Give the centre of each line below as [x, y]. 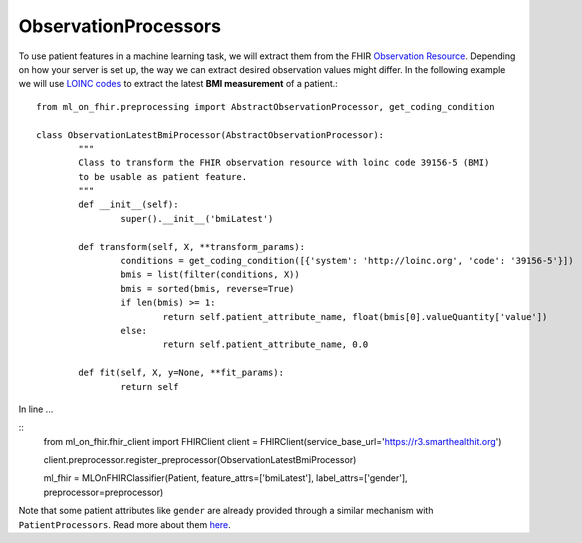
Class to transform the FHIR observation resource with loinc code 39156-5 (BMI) [284, 163]
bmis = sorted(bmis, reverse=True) [207, 288]
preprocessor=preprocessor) [103, 492]
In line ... [36, 409]
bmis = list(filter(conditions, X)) [210, 274]
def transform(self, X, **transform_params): [191, 246]
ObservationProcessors [120, 26]
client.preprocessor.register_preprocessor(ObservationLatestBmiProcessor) [200, 460]
